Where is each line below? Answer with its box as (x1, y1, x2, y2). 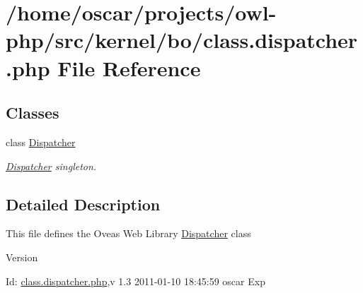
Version (6, 249, 38, 264)
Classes (6, 102, 59, 124)
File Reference (57, 53, 201, 82)
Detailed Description (6, 193, 161, 215)
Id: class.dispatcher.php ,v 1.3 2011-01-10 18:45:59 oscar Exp (6, 273, 265, 288)
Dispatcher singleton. (6, 158, 97, 173)
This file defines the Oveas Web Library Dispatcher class (6, 226, 251, 241)
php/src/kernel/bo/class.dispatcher (6, 25, 358, 54)
